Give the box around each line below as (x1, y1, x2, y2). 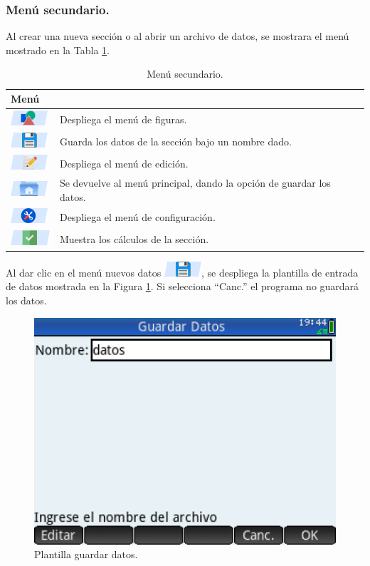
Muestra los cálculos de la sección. (59, 231, 209, 246)
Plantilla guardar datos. (34, 547, 138, 562)
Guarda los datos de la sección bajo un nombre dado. (59, 133, 292, 148)
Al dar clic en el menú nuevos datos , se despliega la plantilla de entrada (6, 264, 359, 279)
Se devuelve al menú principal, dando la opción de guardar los (59, 175, 331, 190)
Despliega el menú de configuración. (59, 209, 216, 224)
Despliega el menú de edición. (59, 155, 189, 170)
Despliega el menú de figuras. (59, 111, 187, 126)
